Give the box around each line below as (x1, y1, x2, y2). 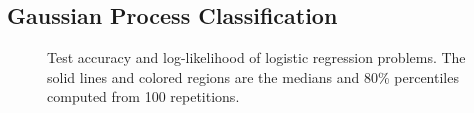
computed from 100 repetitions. (47, 86, 240, 107)
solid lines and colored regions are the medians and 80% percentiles (47, 66, 459, 87)
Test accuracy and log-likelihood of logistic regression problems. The (47, 47, 466, 68)
